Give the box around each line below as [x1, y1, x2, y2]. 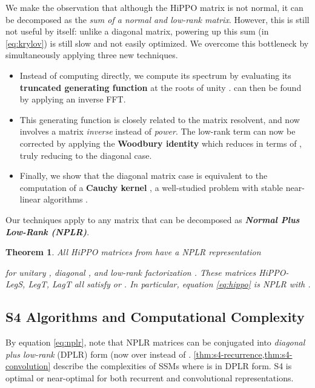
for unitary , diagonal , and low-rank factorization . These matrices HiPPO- [5, 266, 289, 278]
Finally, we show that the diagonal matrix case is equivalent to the [19, 169, 268, 182]
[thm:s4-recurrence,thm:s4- [193, 347, 293, 360]
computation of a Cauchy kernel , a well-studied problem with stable [19, 181, 283, 193]
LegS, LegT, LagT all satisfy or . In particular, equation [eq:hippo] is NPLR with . [5, 278, 311, 290]
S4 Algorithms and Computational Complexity [5, 307, 305, 326]
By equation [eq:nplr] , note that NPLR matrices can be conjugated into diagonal [5, 336, 305, 349]
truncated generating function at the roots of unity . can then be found [19, 81, 302, 93]
